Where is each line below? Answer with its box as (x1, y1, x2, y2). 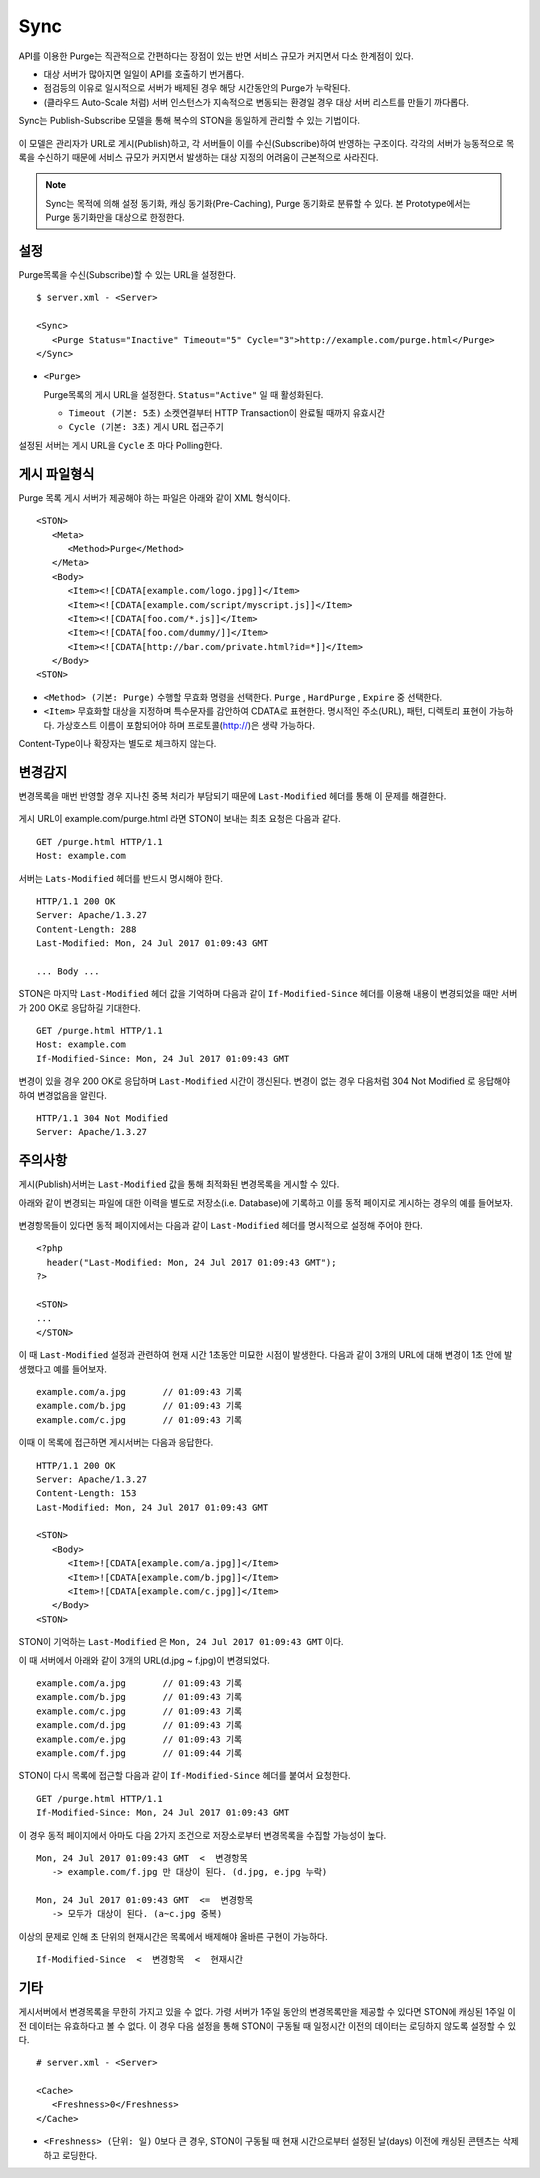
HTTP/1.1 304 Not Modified (36, 1112, 169, 1124)
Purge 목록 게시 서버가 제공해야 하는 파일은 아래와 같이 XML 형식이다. (18, 491, 291, 504)
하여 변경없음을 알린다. (18, 1089, 107, 1101)
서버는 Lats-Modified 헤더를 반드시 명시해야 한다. (18, 872, 224, 884)
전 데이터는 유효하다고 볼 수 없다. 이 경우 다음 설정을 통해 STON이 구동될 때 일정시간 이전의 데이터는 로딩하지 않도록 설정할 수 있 (18, 2020, 517, 2032)
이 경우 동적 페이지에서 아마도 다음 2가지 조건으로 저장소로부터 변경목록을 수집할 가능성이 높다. (18, 1829, 387, 1841)
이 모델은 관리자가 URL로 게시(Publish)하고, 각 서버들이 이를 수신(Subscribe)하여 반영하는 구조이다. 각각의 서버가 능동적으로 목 (18, 137, 515, 149)
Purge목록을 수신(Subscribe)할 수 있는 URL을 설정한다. (18, 268, 237, 280)
